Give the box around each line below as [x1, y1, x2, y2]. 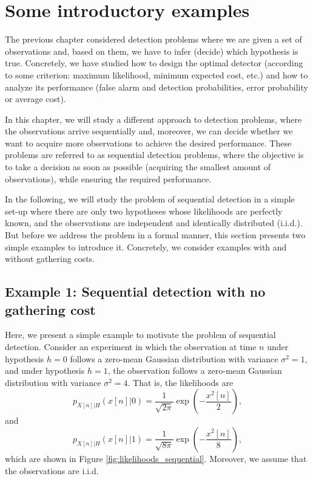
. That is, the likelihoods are [127, 376, 234, 388]
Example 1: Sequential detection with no [5, 282, 266, 301]
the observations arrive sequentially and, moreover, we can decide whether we [5, 125, 293, 137]
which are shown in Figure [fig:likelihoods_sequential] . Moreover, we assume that [5, 452, 307, 464]
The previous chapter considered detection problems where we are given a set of [5, 33, 302, 46]
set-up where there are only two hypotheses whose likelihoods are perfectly [5, 204, 283, 217]
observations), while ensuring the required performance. [5, 172, 212, 185]
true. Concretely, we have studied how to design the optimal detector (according [5, 57, 303, 69]
